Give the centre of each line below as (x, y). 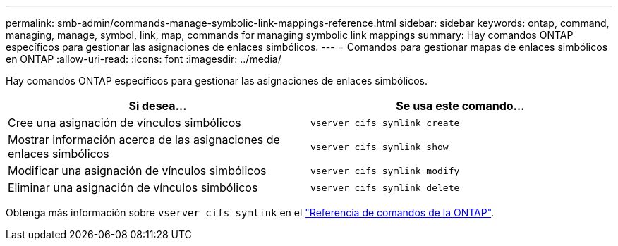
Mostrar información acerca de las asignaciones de (144, 140)
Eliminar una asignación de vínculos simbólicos (133, 187)
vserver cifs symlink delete (385, 187)
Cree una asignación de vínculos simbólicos (125, 123)
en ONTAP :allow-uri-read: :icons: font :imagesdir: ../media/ (144, 59)
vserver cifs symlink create (385, 123)
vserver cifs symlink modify (385, 171)
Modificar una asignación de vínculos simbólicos (137, 171)
